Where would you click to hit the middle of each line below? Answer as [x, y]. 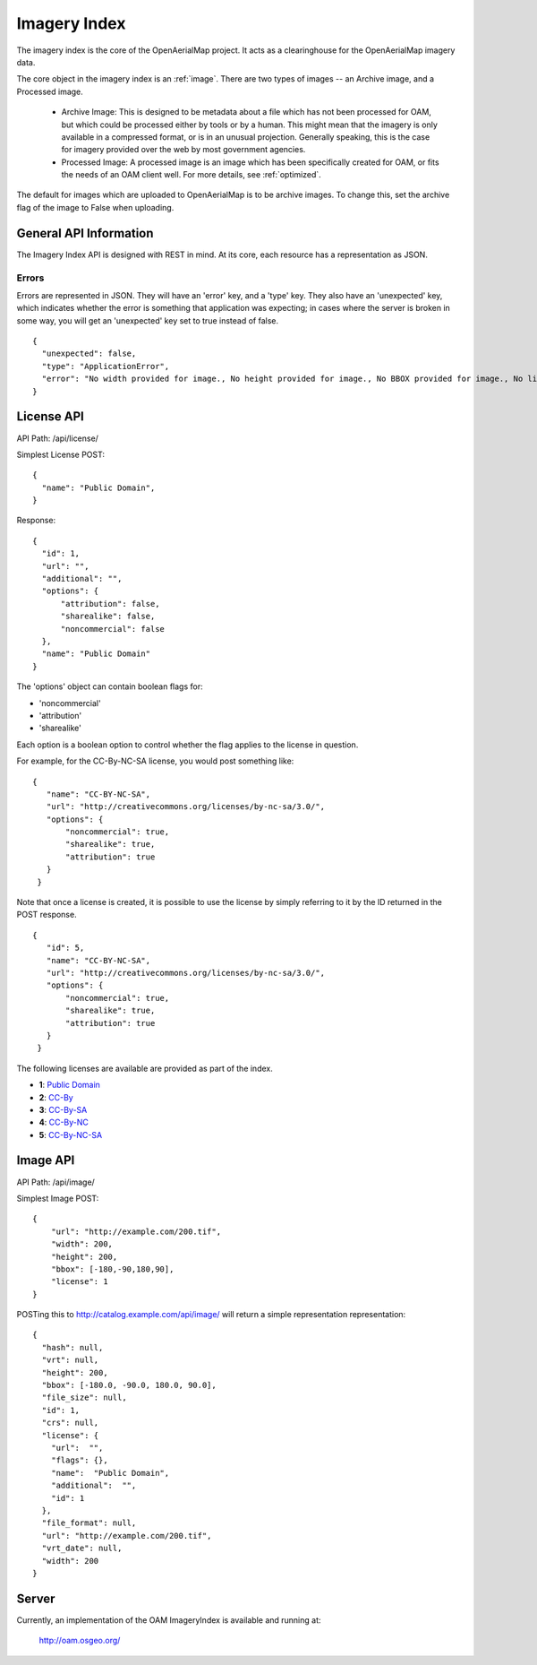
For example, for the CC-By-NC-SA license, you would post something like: [155, 761]
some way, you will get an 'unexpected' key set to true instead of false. [148, 320]
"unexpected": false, [89, 354]
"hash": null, [72, 1347]
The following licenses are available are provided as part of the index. [145, 1068]
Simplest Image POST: [58, 1198]
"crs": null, [70, 1423]
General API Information [85, 233]
